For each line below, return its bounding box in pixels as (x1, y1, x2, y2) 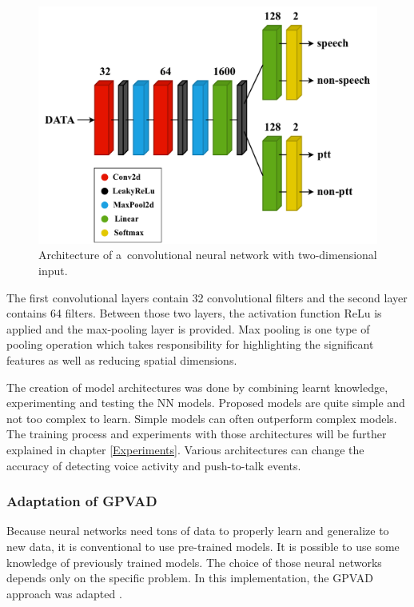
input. (38, 262, 68, 279)
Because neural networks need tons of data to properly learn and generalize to (6, 522, 389, 539)
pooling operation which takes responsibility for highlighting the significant (6, 336, 374, 353)
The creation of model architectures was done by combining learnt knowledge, (6, 378, 388, 395)
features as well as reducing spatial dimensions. (6, 352, 237, 369)
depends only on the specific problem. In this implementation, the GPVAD (6, 569, 373, 586)
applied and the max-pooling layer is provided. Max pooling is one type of (6, 320, 370, 337)
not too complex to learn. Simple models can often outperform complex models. (6, 409, 397, 426)
